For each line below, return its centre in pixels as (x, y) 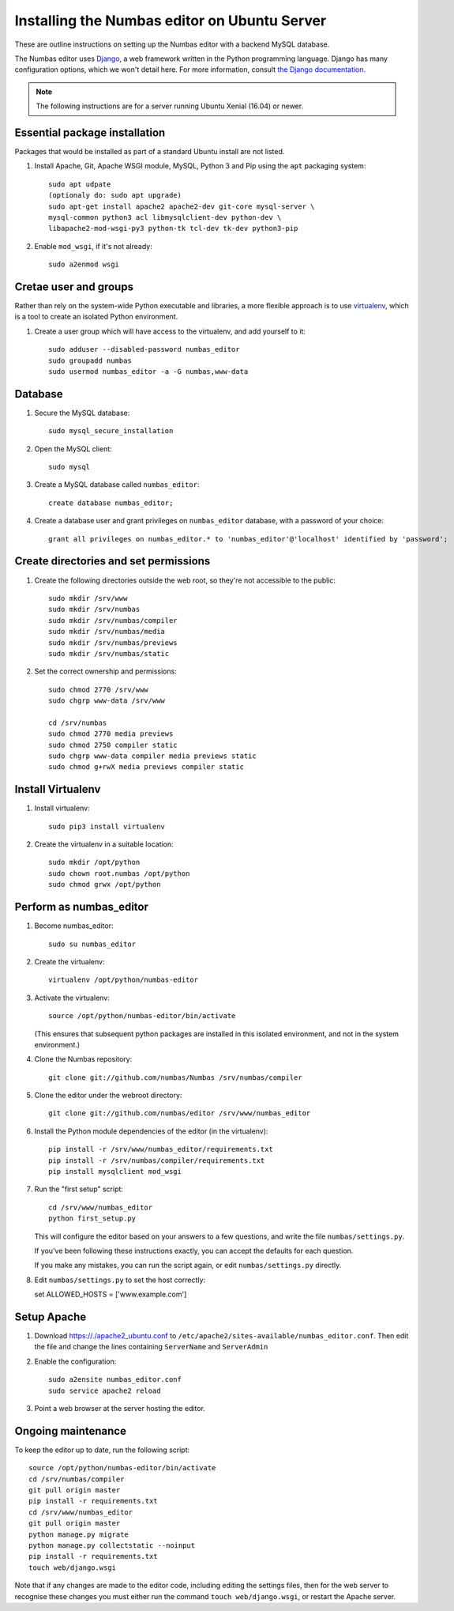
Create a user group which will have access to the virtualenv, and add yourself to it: (170, 331)
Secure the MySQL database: (82, 413)
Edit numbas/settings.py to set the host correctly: (120, 1280)
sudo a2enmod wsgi (84, 264)
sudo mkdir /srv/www (88, 598)
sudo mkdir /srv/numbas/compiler (113, 620)
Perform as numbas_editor (82, 907)
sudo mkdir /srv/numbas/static (109, 653)
